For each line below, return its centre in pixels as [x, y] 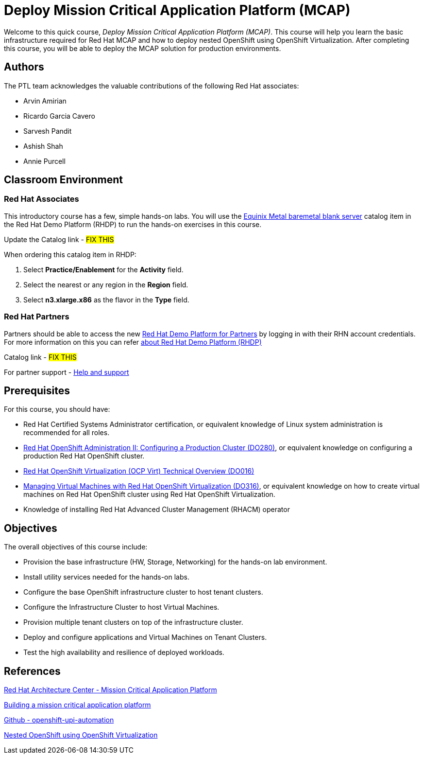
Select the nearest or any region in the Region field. [106, 284]
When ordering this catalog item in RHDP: [70, 254]
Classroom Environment [64, 180]
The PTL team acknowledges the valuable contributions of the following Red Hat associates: [152, 86]
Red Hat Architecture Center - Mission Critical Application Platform [110, 690]
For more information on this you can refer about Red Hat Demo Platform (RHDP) [133, 342]
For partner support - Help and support [67, 372]
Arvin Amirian [45, 101]
